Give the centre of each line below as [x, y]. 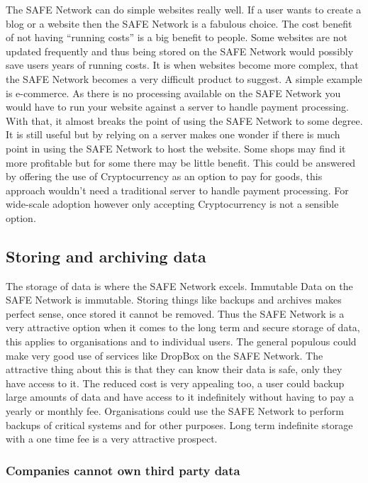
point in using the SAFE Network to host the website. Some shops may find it [176, 148]
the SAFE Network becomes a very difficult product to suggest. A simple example [184, 78]
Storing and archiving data [106, 256]
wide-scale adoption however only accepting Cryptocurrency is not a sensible [172, 204]
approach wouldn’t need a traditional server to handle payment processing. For [177, 190]
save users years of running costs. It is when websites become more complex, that [182, 65]
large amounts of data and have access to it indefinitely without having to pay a [180, 397]
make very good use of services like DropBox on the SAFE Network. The [165, 355]
